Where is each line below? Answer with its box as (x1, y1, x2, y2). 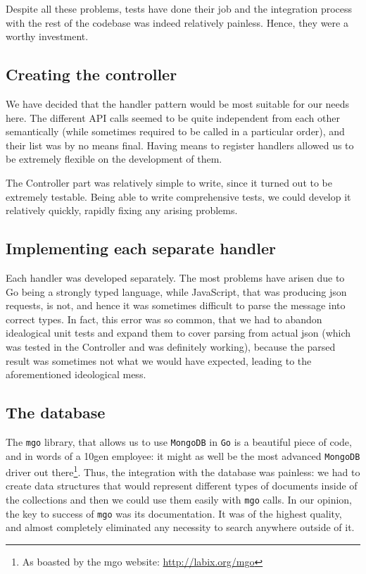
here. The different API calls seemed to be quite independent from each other (6, 110, 340, 125)
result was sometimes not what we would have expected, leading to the (6, 353, 312, 368)
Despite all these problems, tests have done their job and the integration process (6, 1, 353, 15)
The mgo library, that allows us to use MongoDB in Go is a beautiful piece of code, (6, 434, 352, 449)
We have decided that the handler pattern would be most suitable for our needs (6, 96, 350, 111)
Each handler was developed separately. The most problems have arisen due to (6, 270, 345, 285)
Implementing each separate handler (6, 237, 277, 259)
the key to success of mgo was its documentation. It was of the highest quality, (6, 506, 342, 520)
